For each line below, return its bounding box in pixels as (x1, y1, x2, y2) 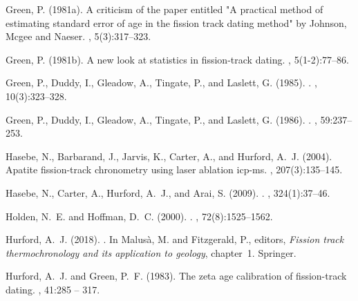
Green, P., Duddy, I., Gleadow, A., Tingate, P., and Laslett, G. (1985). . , (6, 75, 317, 90)
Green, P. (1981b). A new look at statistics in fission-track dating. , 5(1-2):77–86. (6, 52, 349, 66)
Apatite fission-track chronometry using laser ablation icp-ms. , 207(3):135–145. (6, 162, 343, 177)
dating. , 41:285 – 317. (6, 282, 100, 296)
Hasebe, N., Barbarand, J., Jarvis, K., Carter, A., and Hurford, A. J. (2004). (6, 148, 332, 163)
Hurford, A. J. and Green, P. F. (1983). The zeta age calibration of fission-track (6, 269, 347, 283)
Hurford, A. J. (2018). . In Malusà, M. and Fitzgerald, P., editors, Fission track (6, 232, 344, 246)
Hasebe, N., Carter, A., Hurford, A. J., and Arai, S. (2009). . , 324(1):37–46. (6, 185, 330, 200)
